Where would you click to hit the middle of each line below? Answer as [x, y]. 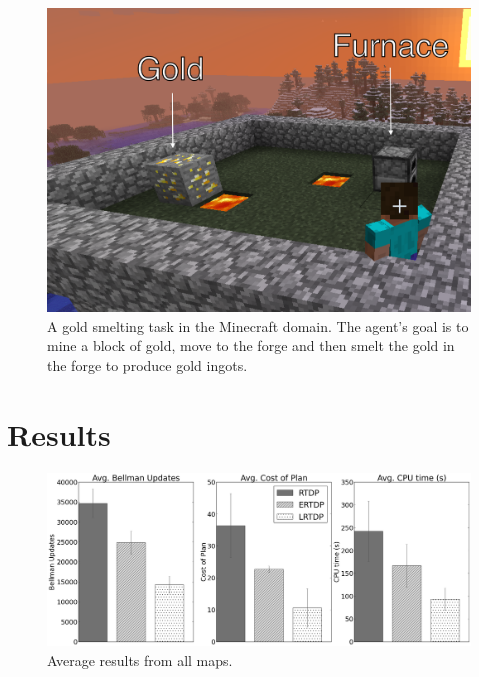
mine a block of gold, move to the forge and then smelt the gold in [251, 345]
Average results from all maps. [140, 659]
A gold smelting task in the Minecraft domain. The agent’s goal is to [258, 325]
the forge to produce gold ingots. [147, 365]
